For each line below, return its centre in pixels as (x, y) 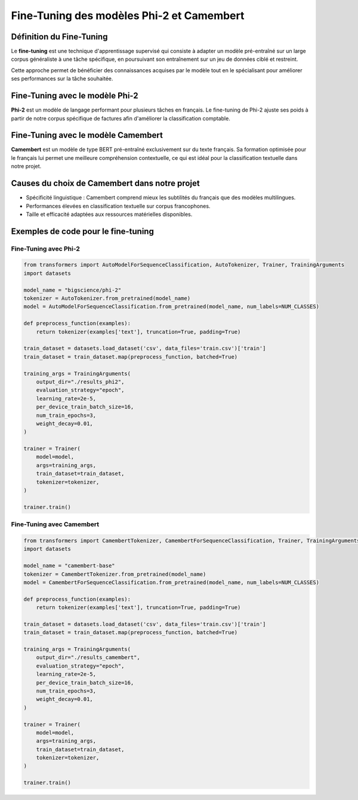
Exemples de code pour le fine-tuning (83, 231)
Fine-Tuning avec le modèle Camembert (87, 135)
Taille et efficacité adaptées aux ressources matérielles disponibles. (109, 214)
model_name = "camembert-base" (70, 566)
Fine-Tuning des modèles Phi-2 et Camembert (128, 16)
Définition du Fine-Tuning (59, 37)
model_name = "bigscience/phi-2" (72, 290)
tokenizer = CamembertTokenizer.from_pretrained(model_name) (115, 574)
